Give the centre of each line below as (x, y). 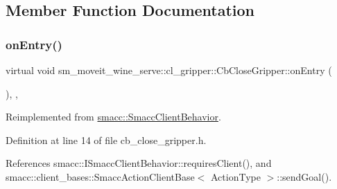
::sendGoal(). (304, 176)
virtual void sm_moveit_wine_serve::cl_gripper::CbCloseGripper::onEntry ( (169, 70)
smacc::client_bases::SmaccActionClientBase (100, 176)
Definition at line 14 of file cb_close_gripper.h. (106, 139)
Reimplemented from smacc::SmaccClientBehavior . (113, 117)
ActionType (236, 176)
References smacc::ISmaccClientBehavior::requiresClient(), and (139, 163)
